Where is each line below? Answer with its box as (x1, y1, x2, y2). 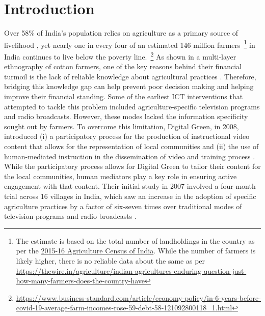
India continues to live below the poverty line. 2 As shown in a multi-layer (4, 49, 236, 62)
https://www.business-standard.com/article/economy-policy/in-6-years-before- (16, 292, 261, 303)
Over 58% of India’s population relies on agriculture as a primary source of (4, 27, 238, 38)
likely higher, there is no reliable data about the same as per (16, 255, 205, 266)
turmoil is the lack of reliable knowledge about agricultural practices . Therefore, (4, 71, 256, 81)
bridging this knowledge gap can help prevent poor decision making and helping (4, 81, 254, 92)
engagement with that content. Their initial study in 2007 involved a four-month (4, 181, 256, 191)
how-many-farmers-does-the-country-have (16, 275, 145, 286)
